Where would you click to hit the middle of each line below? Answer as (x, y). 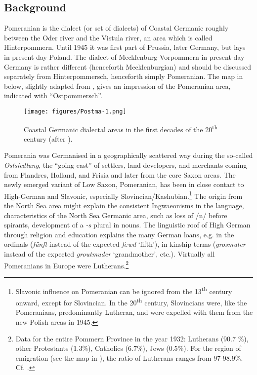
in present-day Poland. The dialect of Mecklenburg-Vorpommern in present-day (124, 56)
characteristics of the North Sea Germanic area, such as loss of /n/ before (116, 215)
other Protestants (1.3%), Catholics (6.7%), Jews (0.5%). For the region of (128, 348)
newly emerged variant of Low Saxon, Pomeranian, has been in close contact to (124, 184)
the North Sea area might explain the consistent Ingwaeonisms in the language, (124, 206)
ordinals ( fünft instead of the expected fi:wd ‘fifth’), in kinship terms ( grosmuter (125, 244)
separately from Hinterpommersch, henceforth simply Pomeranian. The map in (124, 76)
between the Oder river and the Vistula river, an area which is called (108, 37)
